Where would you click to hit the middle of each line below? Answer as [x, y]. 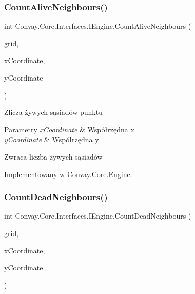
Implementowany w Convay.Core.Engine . [68, 174]
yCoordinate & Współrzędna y [52, 139]
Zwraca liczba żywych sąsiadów [53, 156]
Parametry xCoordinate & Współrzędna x [69, 129]
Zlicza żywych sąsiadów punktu [53, 112]
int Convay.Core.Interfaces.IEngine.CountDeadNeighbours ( [98, 216]
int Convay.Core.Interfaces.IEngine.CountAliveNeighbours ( [98, 26]
